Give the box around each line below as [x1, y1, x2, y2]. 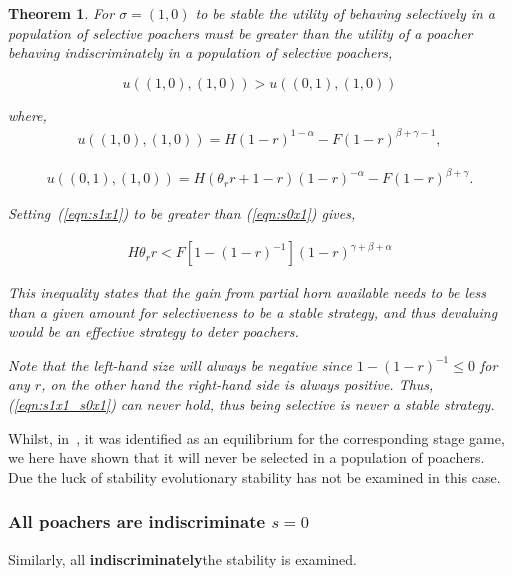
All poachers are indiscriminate [8, 509, 266, 534]
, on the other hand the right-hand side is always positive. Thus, [41, 374, 434, 395]
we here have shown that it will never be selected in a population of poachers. [8, 447, 485, 468]
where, [8, 104, 47, 125]
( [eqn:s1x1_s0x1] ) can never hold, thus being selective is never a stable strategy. [8, 394, 495, 415]
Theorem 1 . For [8, 3, 115, 23]
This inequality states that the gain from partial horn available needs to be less [8, 282, 486, 303]
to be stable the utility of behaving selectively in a [195, 3, 496, 23]
